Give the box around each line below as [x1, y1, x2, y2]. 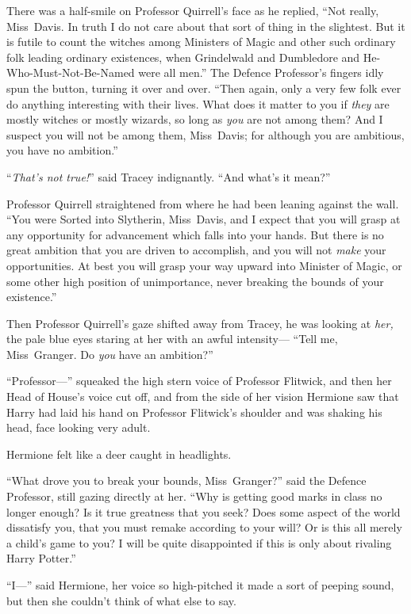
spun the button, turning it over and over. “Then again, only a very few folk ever [6, 79, 401, 96]
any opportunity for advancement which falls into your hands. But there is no [6, 226, 384, 242]
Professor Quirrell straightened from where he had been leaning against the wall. [6, 195, 399, 212]
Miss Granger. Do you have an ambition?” [6, 345, 213, 362]
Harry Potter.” [6, 550, 76, 566]
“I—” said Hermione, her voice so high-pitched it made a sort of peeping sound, [6, 577, 394, 593]
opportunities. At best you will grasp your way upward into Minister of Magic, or [6, 257, 402, 273]
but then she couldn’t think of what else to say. [6, 592, 236, 608]
